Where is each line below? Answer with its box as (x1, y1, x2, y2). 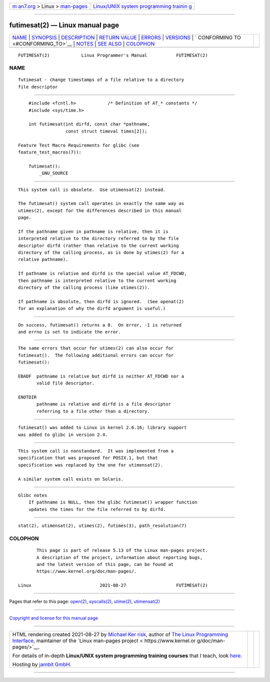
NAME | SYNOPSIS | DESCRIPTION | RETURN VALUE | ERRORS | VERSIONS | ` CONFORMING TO (12, 34, 241, 41)
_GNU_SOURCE (39, 170, 68, 176)
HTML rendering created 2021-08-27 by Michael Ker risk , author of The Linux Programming (12, 631, 228, 638)
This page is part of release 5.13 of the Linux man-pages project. (36, 547, 208, 553)
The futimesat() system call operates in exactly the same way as (18, 200, 184, 206)
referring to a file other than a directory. (36, 408, 150, 414)
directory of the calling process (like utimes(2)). (18, 285, 150, 290)
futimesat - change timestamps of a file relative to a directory (18, 77, 184, 82)
